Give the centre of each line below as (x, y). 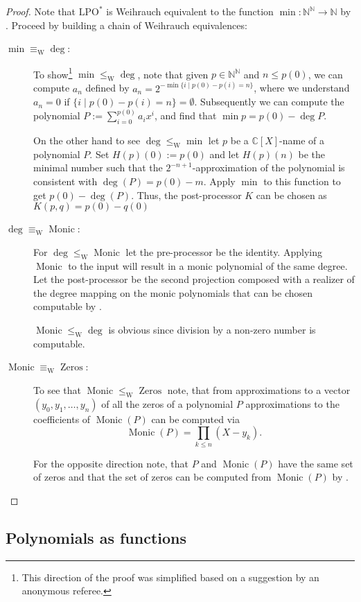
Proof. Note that (41, 11)
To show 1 (53, 73)
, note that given (173, 74)
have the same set (316, 463)
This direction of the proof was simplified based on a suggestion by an (170, 577)
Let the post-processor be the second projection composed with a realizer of (194, 279)
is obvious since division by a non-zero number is (212, 330)
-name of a (302, 140)
